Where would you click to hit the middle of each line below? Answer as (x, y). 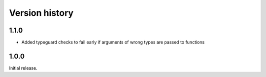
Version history (41, 13)
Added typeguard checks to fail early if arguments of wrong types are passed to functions (113, 42)
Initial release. (23, 68)
